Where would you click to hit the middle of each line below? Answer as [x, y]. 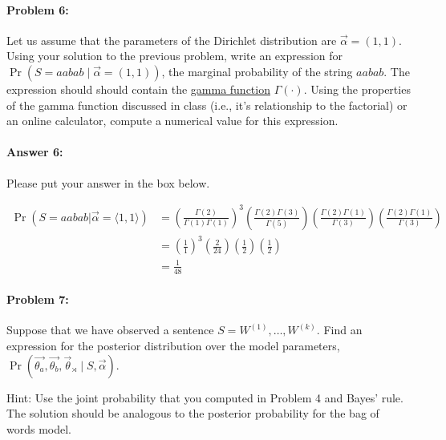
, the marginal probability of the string [257, 71]
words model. [39, 428]
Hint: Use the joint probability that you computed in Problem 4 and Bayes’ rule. [205, 397]
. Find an [339, 330]
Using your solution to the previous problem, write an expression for [175, 56]
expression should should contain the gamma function [138, 89]
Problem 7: [38, 299]
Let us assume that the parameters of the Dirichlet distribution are [172, 40]
